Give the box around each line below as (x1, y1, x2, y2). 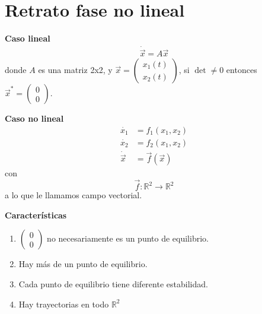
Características (5, 208, 67, 221)
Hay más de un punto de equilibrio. (18, 258, 148, 270)
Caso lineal (5, 32, 50, 45)
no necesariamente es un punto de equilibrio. (47, 232, 209, 245)
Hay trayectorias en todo (18, 297, 109, 310)
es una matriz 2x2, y (38, 64, 113, 76)
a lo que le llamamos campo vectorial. (5, 189, 142, 201)
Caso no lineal (5, 112, 64, 125)
